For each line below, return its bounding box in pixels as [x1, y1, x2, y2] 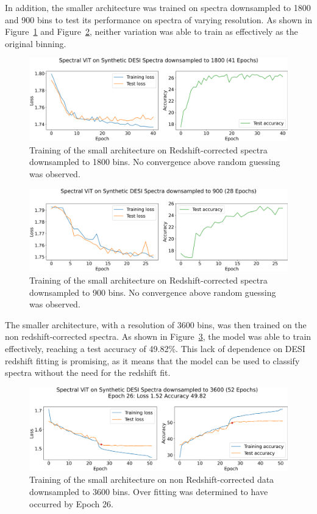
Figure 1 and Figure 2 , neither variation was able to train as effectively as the [5, 25, 298, 38]
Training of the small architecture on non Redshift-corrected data [29, 473, 274, 486]
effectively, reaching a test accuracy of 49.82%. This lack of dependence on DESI [5, 342, 305, 354]
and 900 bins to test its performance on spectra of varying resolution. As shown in [5, 13, 312, 26]
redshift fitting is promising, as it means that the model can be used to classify [5, 354, 300, 367]
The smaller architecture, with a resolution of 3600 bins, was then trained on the [5, 318, 307, 331]
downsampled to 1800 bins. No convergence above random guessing [29, 155, 280, 168]
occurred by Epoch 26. [29, 497, 113, 510]
